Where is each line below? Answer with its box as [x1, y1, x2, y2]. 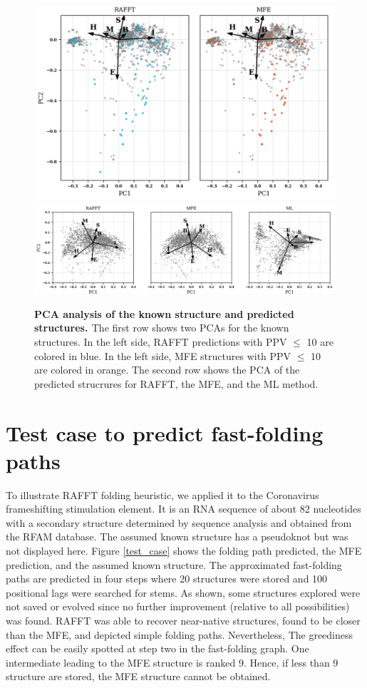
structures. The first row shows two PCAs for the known [34, 320, 289, 335]
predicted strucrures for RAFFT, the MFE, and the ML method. [34, 376, 319, 391]
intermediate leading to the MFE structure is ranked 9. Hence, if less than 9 [6, 654, 338, 669]
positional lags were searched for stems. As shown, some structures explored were [6, 585, 361, 600]
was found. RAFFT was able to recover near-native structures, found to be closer [6, 612, 361, 627]
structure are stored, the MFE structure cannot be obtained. [6, 669, 271, 684]
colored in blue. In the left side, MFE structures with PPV [34, 348, 291, 363]
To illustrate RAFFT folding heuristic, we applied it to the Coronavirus [6, 487, 319, 502]
